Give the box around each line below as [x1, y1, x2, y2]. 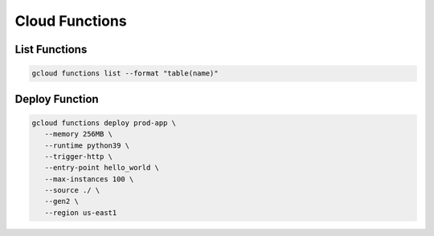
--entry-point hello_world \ [44, 163, 160, 173]
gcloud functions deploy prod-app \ [31, 118, 177, 128]
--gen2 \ [44, 197, 80, 206]
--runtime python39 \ [44, 140, 130, 150]
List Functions [14, 43, 88, 56]
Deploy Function [14, 92, 100, 106]
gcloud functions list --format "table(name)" [31, 69, 219, 78]
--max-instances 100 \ [44, 174, 134, 184]
